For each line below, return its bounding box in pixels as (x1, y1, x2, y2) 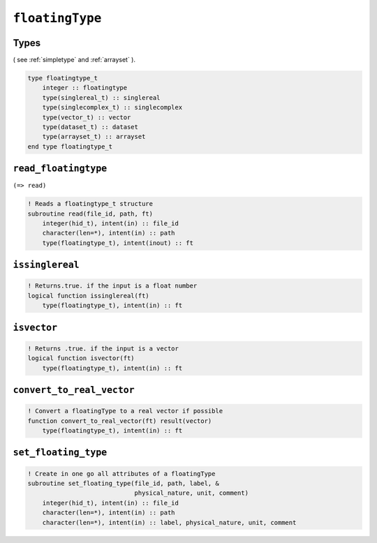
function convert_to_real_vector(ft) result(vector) (27, 417, 212, 425)
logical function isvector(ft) (27, 355, 135, 362)
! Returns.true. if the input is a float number (27, 282, 198, 290)
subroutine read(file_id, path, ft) (27, 209, 154, 218)
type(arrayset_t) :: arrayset (42, 133, 146, 141)
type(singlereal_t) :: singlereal (42, 94, 161, 101)
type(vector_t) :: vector (42, 113, 131, 121)
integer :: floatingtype (42, 84, 128, 92)
